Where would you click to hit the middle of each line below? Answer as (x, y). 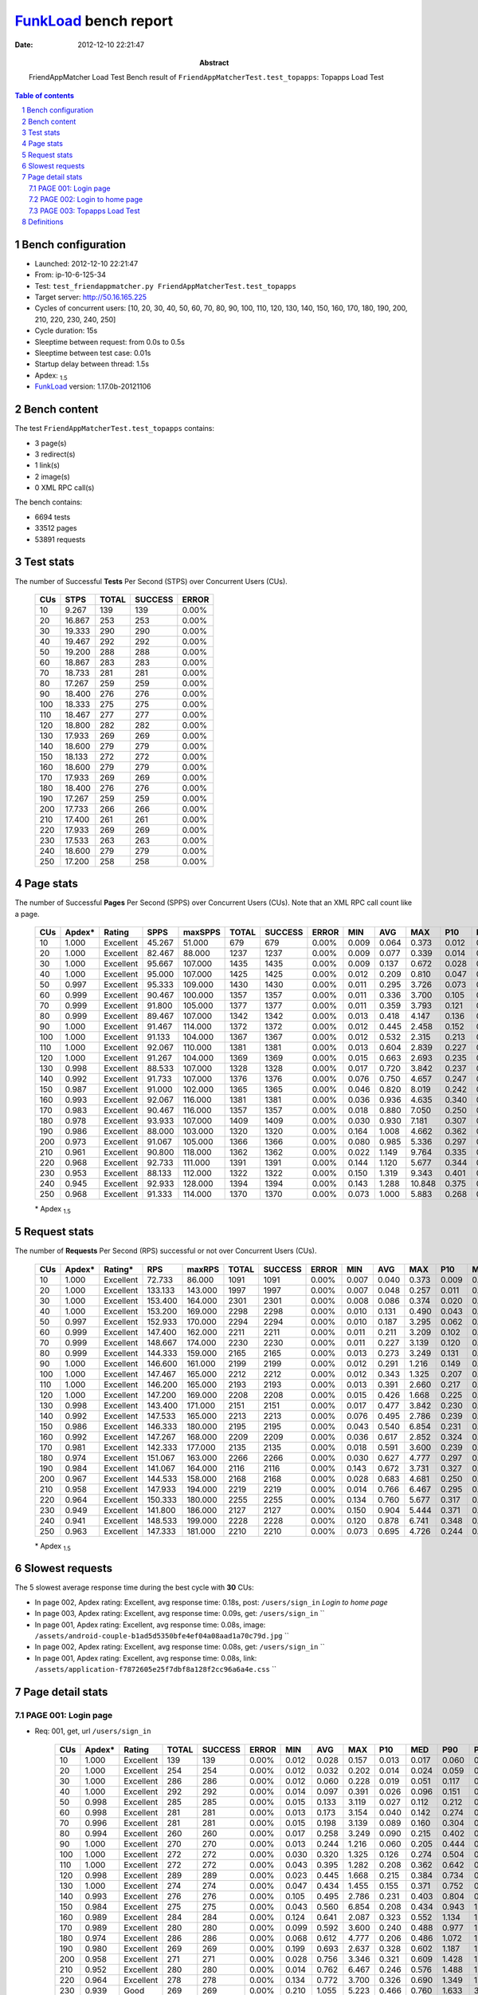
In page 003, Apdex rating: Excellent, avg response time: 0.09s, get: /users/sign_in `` (180, 1614)
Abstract (214, 62)
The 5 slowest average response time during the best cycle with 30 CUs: (134, 1587)
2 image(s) (53, 476)
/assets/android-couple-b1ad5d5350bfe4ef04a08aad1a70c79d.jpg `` (162, 1636)
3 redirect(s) (55, 454)
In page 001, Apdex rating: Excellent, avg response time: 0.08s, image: (150, 1625)
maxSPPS (202, 932)
